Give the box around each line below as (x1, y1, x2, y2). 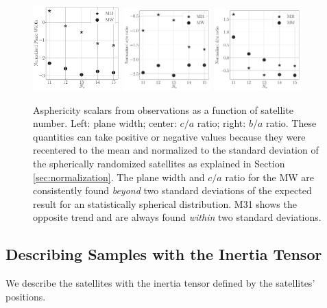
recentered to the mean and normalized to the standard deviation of (33, 143, 319, 157)
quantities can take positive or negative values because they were (33, 129, 306, 143)
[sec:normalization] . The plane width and (33, 169, 205, 184)
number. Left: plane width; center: (33, 116, 177, 130)
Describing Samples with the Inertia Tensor (5, 244, 322, 265)
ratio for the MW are (225, 169, 315, 184)
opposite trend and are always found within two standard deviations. (33, 210, 322, 224)
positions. (5, 289, 46, 303)
